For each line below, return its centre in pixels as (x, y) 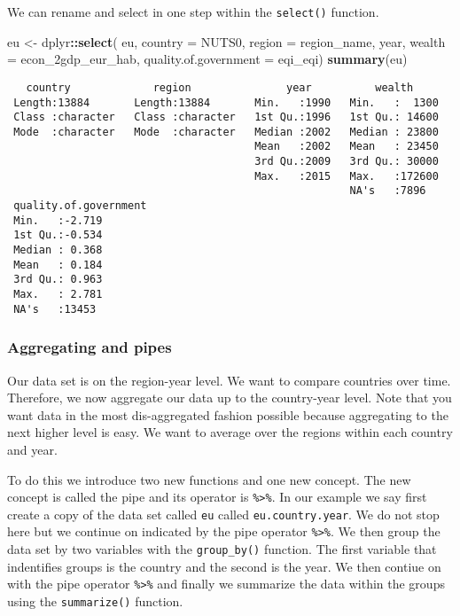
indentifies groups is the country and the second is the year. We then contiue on (224, 566)
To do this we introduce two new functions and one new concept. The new (209, 479)
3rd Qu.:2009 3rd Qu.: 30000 (347, 162)
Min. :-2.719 (58, 220)
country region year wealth (220, 87)
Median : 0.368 (58, 250)
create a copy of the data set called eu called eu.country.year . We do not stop (223, 514)
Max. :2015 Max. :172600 (347, 176)
